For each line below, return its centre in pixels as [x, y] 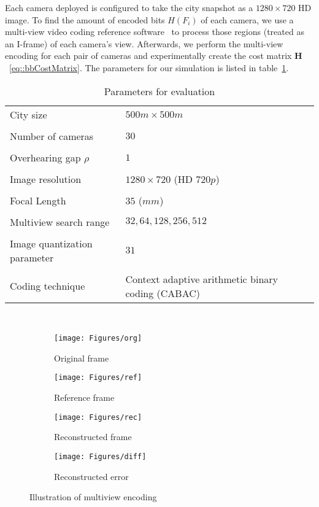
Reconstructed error [91, 476]
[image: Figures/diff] [100, 456]
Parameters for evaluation [159, 91]
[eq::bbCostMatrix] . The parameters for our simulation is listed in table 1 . [149, 67]
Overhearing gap [45, 157]
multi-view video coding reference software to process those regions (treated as [155, 32]
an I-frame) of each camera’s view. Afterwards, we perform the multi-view [144, 43]
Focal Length [38, 200]
